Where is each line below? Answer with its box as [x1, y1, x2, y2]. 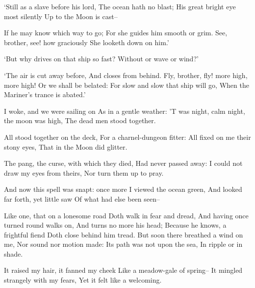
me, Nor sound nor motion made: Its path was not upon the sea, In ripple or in [4, 239, 243, 249]
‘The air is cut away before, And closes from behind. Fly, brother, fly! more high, [4, 70, 248, 80]
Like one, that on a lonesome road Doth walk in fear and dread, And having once [4, 210, 249, 220]
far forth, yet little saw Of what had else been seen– [4, 193, 160, 204]
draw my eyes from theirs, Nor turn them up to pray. [4, 167, 164, 178]
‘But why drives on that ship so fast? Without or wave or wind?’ [4, 53, 199, 64]
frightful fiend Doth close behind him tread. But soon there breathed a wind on [4, 229, 243, 239]
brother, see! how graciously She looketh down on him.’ [4, 37, 169, 47]
